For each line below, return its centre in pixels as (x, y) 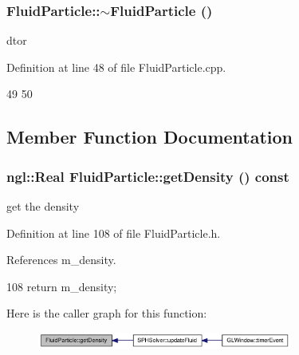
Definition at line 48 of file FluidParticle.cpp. (116, 67)
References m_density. (61, 260)
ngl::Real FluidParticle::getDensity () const (148, 176)
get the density (43, 206)
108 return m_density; (62, 286)
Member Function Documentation (150, 137)
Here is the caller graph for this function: (107, 313)
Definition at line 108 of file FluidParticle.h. (114, 233)
